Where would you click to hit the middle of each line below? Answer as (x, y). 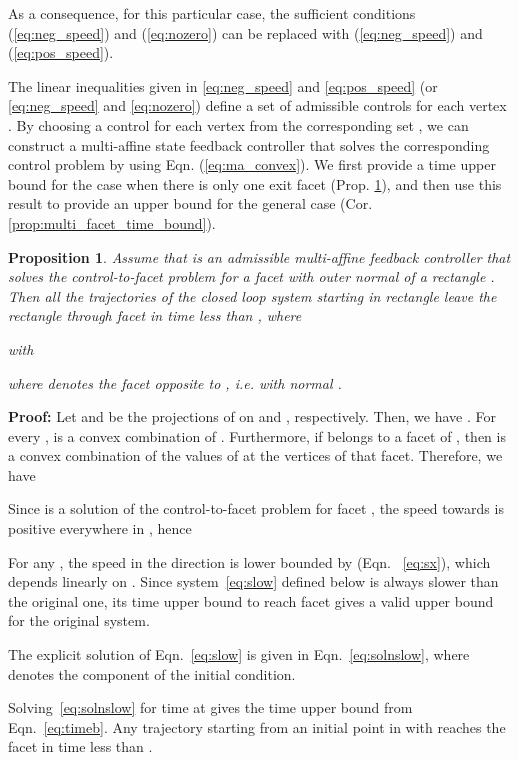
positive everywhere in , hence (100, 528)
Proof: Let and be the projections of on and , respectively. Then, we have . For (252, 416)
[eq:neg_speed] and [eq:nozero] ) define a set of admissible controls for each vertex (257, 105)
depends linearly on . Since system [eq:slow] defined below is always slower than (253, 581)
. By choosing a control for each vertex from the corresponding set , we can (238, 124)
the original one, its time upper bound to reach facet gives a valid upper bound (251, 600)
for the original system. (79, 620)
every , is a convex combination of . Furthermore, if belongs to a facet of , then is (257, 435)
